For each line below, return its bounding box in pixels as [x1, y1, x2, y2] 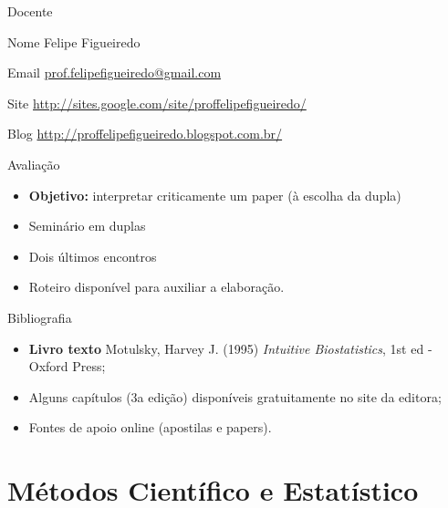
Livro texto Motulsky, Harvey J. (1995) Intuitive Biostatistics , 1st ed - [28, 338, 432, 358]
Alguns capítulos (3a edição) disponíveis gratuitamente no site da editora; [28, 387, 442, 406]
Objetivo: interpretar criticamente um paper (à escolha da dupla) [28, 185, 401, 204]
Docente [7, 2, 53, 20]
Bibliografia [7, 307, 72, 327]
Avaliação [7, 154, 60, 173]
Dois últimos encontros [28, 246, 157, 265]
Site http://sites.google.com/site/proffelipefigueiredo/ [7, 93, 307, 112]
